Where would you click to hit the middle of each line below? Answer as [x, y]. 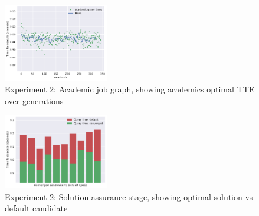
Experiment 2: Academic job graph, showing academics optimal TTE [130, 89]
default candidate [36, 208]
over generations [34, 100]
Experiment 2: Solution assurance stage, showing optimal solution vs [129, 196]
